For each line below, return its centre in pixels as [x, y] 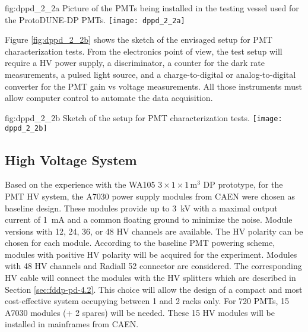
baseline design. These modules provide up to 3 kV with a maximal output [141, 208]
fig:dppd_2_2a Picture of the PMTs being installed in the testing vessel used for [152, 8]
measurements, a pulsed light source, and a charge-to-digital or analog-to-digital [150, 75]
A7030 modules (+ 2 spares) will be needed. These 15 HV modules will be [140, 312]
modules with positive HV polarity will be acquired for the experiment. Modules [151, 254]
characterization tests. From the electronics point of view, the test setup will [144, 51]
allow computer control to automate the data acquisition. [109, 98]
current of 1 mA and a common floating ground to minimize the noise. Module [149, 219]
